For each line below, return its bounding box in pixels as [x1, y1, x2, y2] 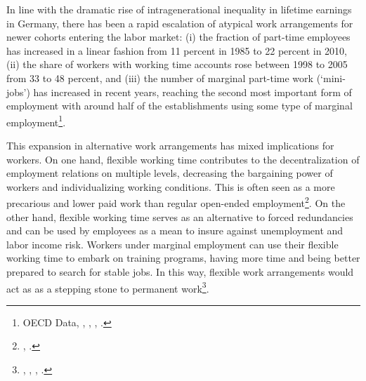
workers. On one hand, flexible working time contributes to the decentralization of [6, 152, 360, 166]
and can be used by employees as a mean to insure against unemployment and [6, 223, 344, 238]
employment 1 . [6, 112, 66, 129]
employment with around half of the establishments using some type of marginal [6, 98, 353, 113]
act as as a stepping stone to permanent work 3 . [6, 279, 209, 295]
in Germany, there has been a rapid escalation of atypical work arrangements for [6, 15, 353, 30]
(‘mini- [316, 70, 346, 85]
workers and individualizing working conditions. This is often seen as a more [6, 179, 335, 194]
